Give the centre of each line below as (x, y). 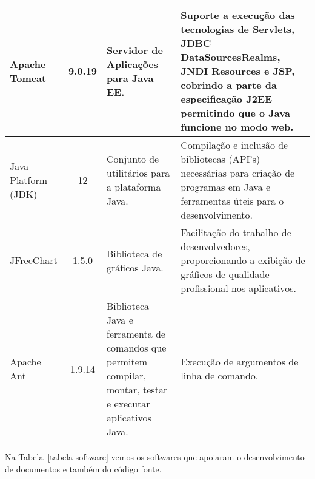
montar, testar (137, 389)
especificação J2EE (227, 99)
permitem (127, 362)
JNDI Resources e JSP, (238, 71)
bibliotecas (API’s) (220, 159)
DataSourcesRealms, (230, 57)
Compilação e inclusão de (234, 145)
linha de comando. (220, 375)
